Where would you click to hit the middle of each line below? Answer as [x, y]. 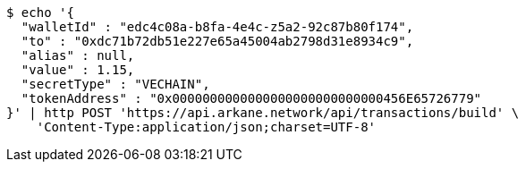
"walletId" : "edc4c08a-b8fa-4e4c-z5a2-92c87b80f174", [217, 27]
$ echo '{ [40, 13]
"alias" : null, [78, 55]
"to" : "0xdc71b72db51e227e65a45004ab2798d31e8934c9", [217, 41]
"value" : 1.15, [78, 70]
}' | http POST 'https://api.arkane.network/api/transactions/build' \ [263, 113]
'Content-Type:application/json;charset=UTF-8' [206, 127]
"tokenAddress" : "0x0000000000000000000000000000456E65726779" [251, 98]
